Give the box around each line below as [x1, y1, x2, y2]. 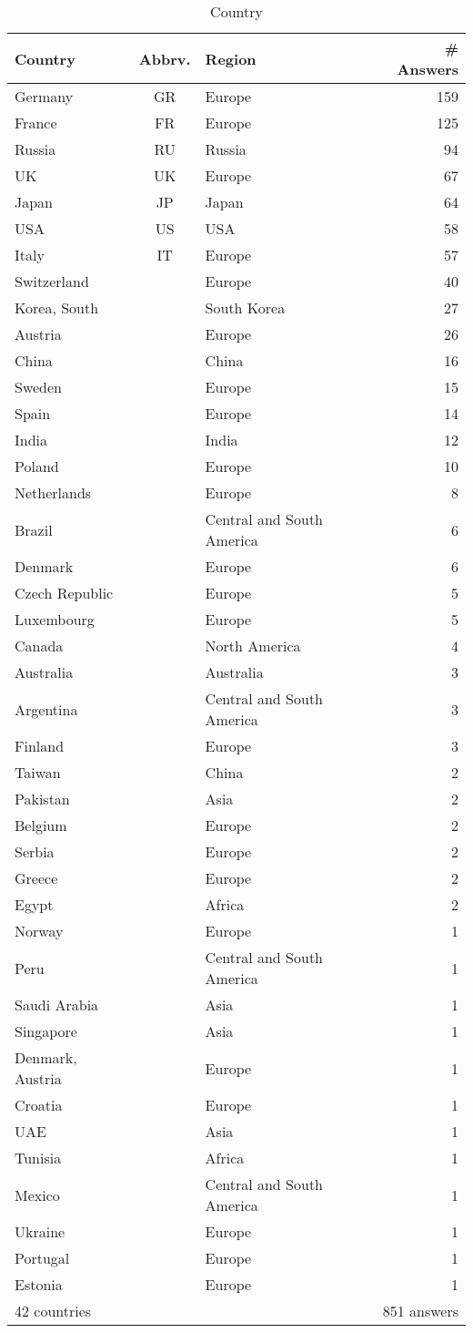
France [15, 112, 57, 133]
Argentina [15, 698, 78, 720]
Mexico [15, 1184, 60, 1205]
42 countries [15, 1300, 92, 1321]
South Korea [205, 297, 286, 318]
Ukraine [15, 1221, 65, 1242]
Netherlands [15, 482, 92, 503]
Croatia [15, 1094, 63, 1115]
